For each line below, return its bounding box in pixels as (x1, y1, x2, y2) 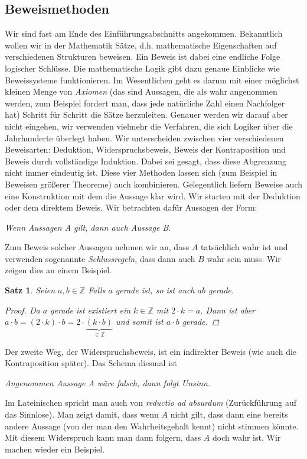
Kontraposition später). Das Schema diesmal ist (5, 357, 177, 369)
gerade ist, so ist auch (115, 284, 195, 296)
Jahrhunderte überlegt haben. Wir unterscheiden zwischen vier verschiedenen (5, 131, 284, 144)
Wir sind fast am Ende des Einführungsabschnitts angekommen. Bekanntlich (5, 27, 283, 40)
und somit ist (116, 315, 164, 328)
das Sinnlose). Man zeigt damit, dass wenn (5, 408, 159, 421)
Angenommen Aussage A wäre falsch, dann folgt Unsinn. (5, 376, 211, 389)
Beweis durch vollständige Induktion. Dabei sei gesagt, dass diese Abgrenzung (5, 154, 286, 167)
